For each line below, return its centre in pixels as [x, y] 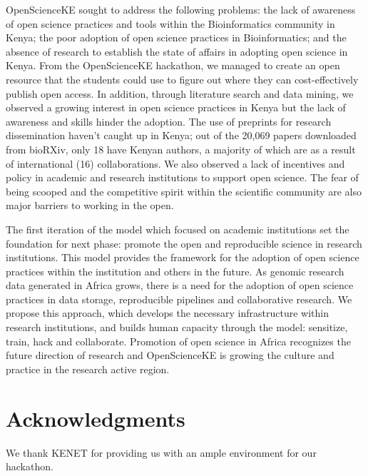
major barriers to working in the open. [90, 205]
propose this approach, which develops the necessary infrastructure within [167, 313]
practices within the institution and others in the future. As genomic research [175, 271]
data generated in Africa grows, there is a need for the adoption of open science [180, 285]
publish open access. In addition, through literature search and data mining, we [180, 93]
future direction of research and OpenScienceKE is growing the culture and [170, 355]
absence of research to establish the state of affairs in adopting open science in [177, 51]
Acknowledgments [96, 418]
